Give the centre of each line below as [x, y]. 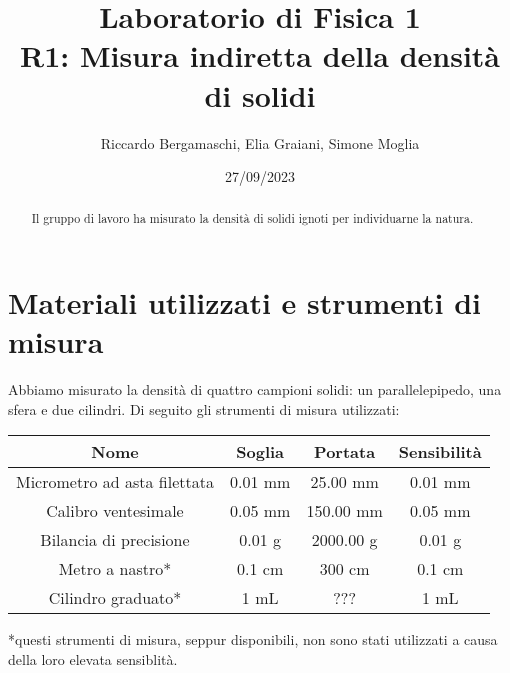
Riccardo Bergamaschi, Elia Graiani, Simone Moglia [260, 142]
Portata [345, 452]
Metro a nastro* [115, 569]
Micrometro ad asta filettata [115, 482]
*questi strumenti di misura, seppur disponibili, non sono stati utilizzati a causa [253, 639]
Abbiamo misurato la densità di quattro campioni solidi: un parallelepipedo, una [255, 389]
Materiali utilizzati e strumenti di [245, 302]
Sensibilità [440, 452]
